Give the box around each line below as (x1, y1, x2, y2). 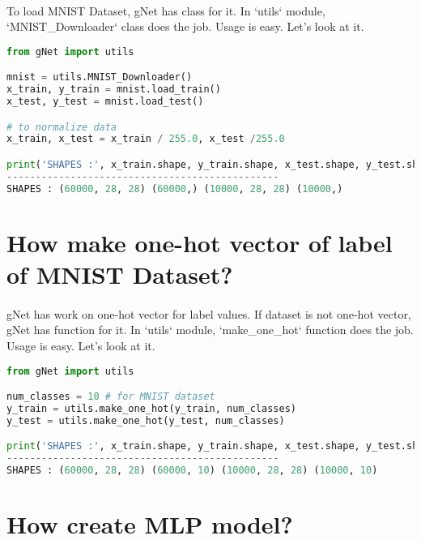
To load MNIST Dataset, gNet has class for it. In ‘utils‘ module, (6, 2, 325, 19)
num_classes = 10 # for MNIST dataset (6, 391, 215, 403)
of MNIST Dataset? (6, 258, 233, 290)
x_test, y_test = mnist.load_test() (6, 96, 204, 108)
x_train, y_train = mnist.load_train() (6, 84, 221, 96)
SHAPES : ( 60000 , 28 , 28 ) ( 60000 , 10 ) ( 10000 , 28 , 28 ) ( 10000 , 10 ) (6, 465, 378, 477)
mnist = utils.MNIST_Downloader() (6, 71, 193, 84)
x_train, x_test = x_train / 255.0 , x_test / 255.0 (6, 133, 285, 145)
